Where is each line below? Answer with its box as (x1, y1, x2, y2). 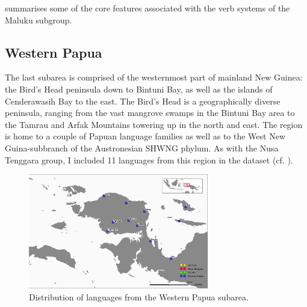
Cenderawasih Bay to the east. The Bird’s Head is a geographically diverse (5, 94, 281, 107)
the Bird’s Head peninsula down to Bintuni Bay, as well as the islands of (5, 82, 273, 95)
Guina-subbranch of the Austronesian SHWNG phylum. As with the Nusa (5, 141, 279, 154)
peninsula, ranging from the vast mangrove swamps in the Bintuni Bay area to (5, 106, 295, 119)
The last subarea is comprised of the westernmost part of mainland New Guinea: (5, 71, 303, 84)
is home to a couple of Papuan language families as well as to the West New (5, 130, 286, 142)
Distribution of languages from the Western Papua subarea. (29, 290, 249, 303)
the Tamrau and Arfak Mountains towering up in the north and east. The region (5, 118, 303, 130)
